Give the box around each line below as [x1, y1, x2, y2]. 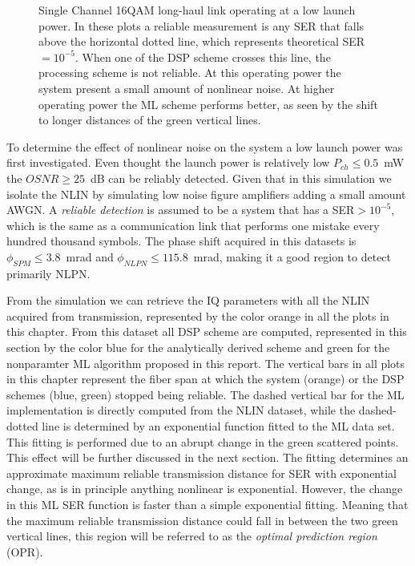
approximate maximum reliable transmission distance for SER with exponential [6, 464, 397, 481]
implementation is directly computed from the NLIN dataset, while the [6, 402, 356, 418]
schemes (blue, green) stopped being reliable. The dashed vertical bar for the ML [6, 386, 405, 402]
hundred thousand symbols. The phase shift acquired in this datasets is [6, 232, 357, 249]
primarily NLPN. [6, 265, 91, 281]
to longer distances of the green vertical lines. [38, 111, 261, 128]
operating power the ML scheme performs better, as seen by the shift [38, 95, 378, 112]
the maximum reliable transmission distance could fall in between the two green [6, 511, 398, 528]
